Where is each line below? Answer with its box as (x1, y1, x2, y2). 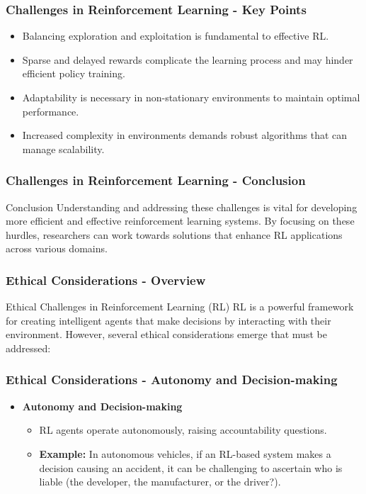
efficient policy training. (22, 66, 125, 81)
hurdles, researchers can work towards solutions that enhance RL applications (6, 227, 343, 242)
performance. (22, 103, 79, 118)
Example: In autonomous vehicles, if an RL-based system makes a (39, 446, 331, 461)
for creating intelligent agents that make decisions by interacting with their (6, 313, 331, 327)
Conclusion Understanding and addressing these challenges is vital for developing (6, 199, 358, 214)
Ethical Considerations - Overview (6, 271, 206, 288)
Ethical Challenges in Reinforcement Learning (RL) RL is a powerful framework (6, 299, 354, 314)
